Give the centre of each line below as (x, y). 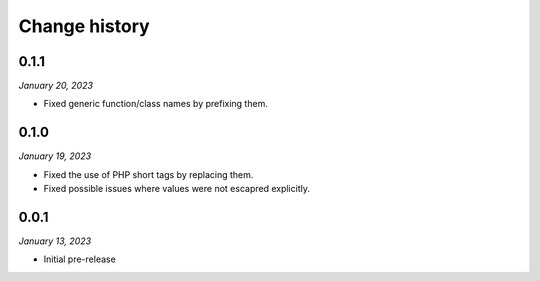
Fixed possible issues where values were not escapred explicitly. (176, 189)
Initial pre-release (80, 259)
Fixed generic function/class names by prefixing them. (156, 104)
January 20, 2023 (56, 86)
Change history (84, 26)
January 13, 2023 (55, 241)
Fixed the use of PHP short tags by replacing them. (148, 174)
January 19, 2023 (55, 156)
